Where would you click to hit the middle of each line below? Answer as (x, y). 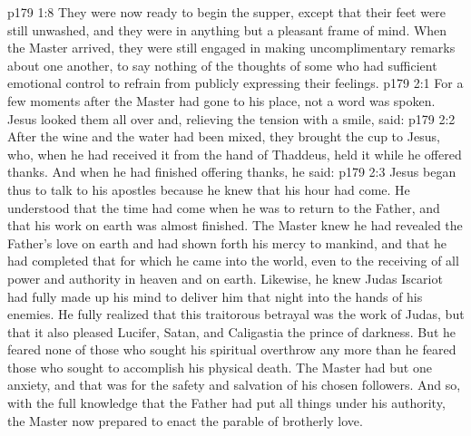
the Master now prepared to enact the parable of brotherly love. (185, 420)
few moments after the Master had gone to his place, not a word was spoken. (221, 100)
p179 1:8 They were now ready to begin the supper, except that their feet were (226, 12)
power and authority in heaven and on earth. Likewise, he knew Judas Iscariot (225, 278)
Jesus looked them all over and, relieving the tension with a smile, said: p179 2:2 (231, 118)
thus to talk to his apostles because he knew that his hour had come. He (209, 189)
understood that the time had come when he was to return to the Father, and (224, 207)
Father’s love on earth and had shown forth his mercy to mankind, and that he (227, 242)
